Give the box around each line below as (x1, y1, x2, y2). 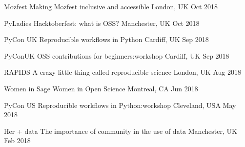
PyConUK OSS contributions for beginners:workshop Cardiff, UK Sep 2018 (4, 50, 229, 61)
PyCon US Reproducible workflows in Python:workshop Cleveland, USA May (4, 100, 236, 110)
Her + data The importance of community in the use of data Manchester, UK (4, 126, 237, 136)
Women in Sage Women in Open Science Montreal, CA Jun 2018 (4, 83, 198, 93)
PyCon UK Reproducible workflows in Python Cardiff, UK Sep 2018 (4, 34, 209, 44)
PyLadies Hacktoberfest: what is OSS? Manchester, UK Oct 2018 (4, 18, 200, 28)
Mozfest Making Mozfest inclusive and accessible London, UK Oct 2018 (4, 1, 218, 11)
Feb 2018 (4, 135, 31, 146)
